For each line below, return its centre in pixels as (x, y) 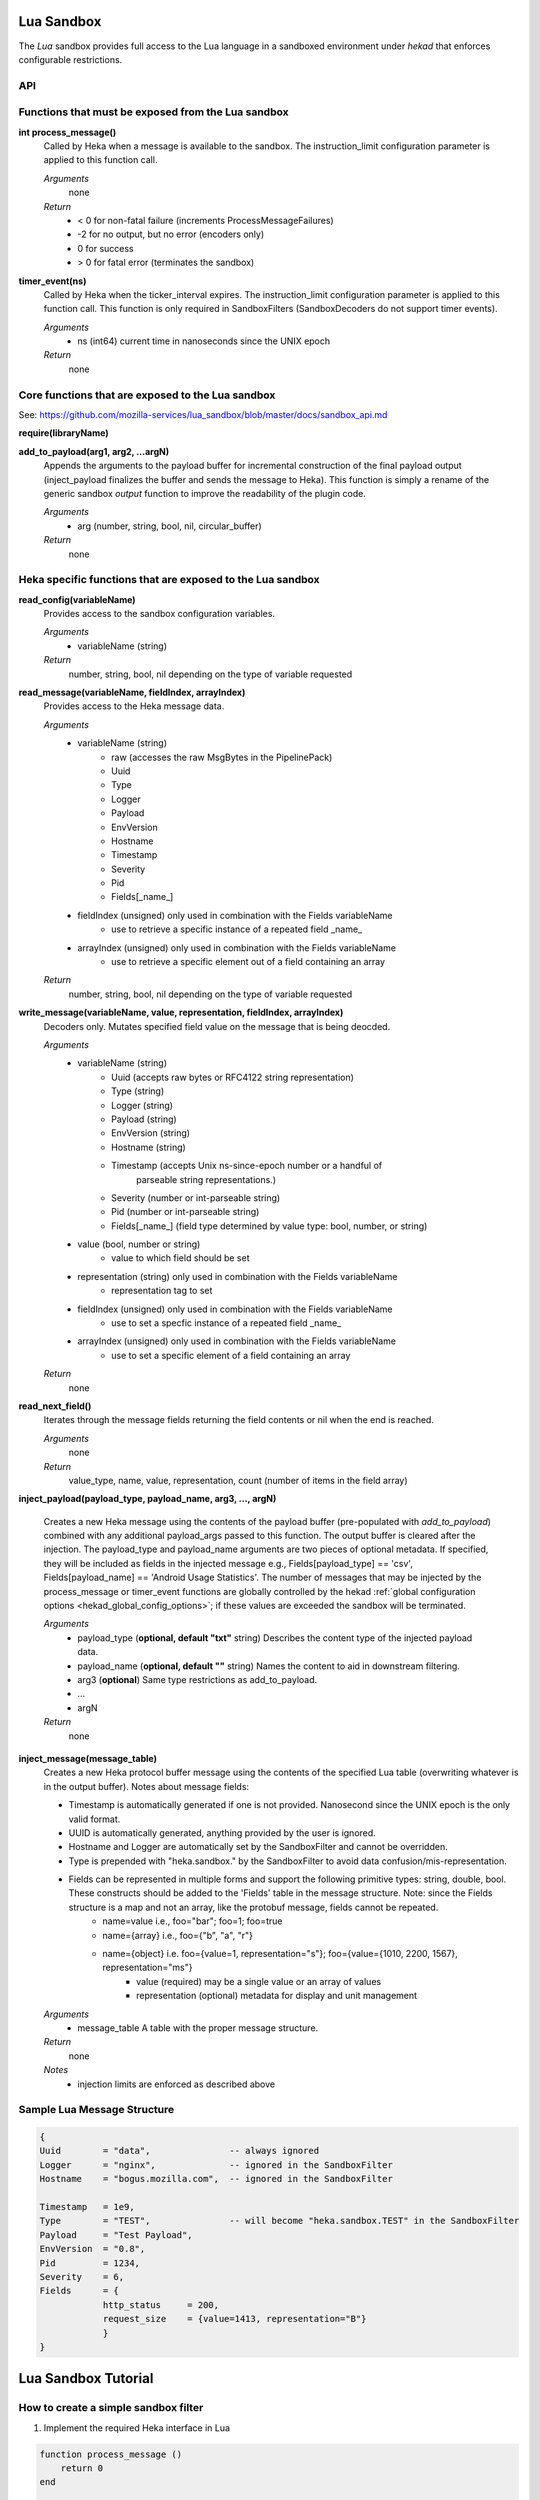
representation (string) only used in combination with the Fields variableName (237, 1276)
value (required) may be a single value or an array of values (259, 1981)
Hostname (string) (149, 1147)
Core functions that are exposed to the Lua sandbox (147, 395)
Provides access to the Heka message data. (134, 706)
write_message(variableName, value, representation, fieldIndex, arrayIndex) (181, 1012)
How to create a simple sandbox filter (111, 2408)
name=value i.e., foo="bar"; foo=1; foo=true (192, 1921)
